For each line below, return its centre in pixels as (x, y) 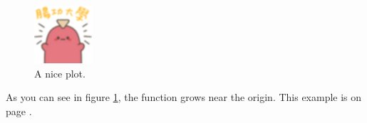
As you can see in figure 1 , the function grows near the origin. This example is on (184, 97)
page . (19, 111)
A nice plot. (60, 73)
